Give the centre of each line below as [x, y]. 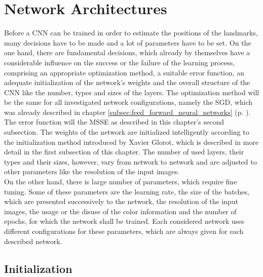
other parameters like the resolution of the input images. [92, 171]
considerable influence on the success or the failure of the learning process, [120, 62]
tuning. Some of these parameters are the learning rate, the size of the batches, [127, 191]
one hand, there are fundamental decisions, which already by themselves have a [127, 52]
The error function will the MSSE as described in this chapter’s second [114, 122]
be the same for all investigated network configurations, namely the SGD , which [128, 102]
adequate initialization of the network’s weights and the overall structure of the [127, 82]
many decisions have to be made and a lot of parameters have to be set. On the [128, 42]
